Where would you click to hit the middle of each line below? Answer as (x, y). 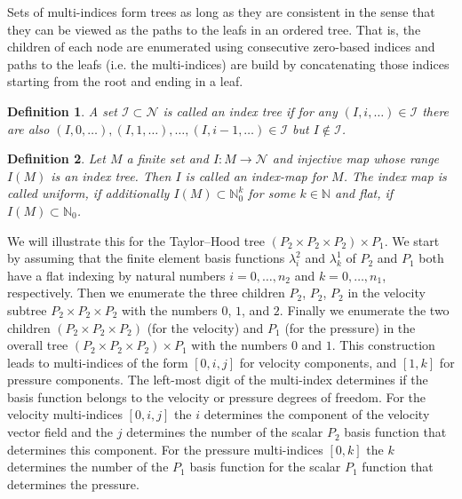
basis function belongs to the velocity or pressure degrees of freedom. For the (217, 396)
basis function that (395, 432)
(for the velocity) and (205, 327)
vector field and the (60, 432)
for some (272, 193)
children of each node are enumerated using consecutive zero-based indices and (221, 47)
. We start (412, 240)
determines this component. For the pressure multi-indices (165, 449)
